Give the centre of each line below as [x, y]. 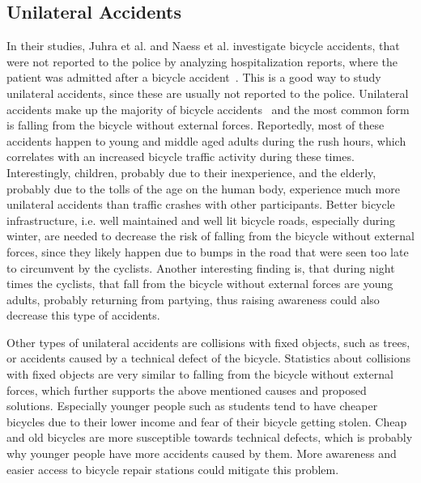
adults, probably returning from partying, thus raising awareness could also [193, 299]
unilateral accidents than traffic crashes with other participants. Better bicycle [201, 204]
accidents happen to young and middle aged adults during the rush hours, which [206, 140]
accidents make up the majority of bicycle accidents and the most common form [208, 109]
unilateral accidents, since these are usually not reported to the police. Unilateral [208, 93]
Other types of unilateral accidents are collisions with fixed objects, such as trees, [208, 342]
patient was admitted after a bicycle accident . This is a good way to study [194, 77]
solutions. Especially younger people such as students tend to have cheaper [192, 406]
